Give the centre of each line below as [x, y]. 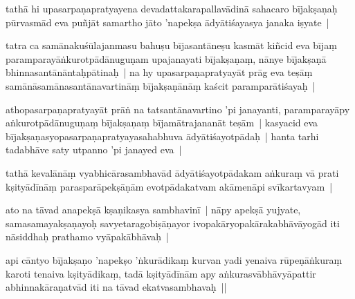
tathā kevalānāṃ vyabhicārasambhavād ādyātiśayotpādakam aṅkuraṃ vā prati [172, 172]
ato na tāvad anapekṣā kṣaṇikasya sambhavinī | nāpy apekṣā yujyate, [153, 210]
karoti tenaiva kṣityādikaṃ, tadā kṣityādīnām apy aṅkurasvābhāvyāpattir [161, 273]
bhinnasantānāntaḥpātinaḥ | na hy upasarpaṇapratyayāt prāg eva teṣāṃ [159, 72]
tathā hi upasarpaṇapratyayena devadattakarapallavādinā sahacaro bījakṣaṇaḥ [172, 8]
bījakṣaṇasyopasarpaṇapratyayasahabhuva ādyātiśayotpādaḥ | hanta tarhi [162, 136]
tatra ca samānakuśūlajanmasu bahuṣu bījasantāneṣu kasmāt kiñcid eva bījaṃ [171, 45]
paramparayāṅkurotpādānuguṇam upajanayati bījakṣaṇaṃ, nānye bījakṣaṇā [166, 58]
